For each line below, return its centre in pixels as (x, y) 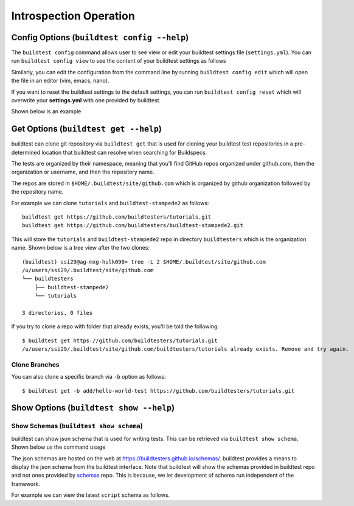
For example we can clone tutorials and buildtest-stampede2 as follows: (110, 203)
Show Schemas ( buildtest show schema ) (77, 426)
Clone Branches (36, 364)
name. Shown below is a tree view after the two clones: (81, 248)
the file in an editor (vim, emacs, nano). (60, 81)
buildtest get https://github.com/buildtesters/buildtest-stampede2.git (133, 226)
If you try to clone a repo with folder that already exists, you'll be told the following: (115, 326)
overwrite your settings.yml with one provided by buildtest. (86, 100)
